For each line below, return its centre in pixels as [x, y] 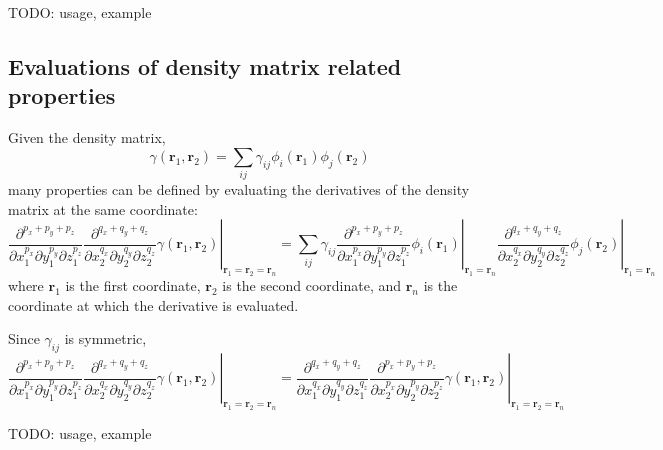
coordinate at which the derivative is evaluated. [153, 304]
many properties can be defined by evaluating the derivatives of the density [239, 189]
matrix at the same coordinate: [103, 208]
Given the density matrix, [87, 137]
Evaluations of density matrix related [205, 65]
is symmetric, [105, 338]
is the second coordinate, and [312, 285]
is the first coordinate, [133, 285]
